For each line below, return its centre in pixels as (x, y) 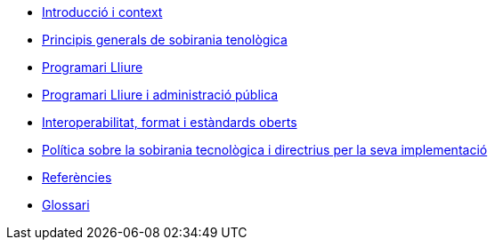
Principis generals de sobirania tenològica (165, 40)
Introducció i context (102, 12)
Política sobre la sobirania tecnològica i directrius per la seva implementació (265, 150)
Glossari (66, 205)
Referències (77, 177)
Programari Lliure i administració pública (160, 95)
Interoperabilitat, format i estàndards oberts (170, 122)
